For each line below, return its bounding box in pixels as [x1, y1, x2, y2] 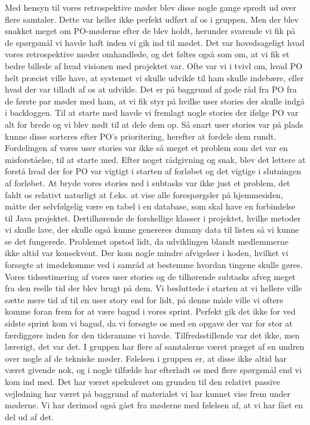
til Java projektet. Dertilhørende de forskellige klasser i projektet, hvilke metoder [5, 211, 301, 224]
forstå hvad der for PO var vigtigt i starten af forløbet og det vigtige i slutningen [5, 165, 302, 177]
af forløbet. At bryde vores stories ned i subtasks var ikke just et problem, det [5, 176, 290, 189]
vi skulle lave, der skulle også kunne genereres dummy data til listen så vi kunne [5, 223, 299, 236]
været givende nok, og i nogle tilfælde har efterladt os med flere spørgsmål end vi [5, 364, 302, 376]
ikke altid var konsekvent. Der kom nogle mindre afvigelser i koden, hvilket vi [5, 247, 288, 259]
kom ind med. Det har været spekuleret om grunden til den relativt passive [5, 375, 281, 387]
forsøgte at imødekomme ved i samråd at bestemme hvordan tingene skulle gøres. [5, 258, 303, 271]
